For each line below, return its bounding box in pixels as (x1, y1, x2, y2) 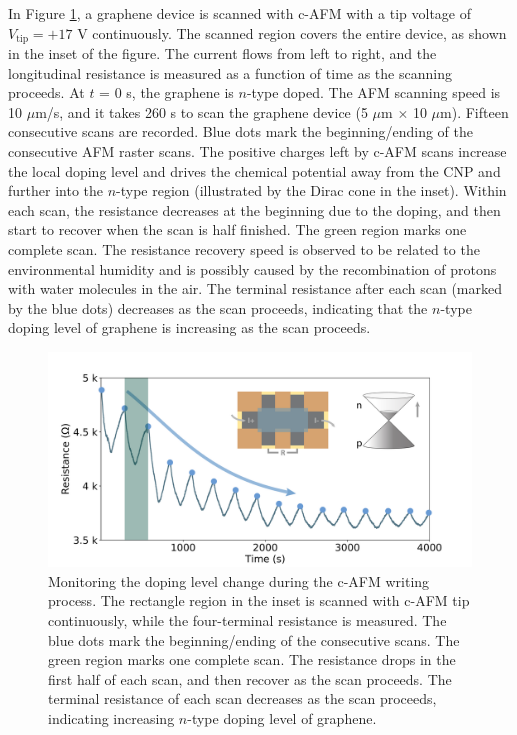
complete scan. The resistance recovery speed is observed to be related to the (8, 238, 480, 259)
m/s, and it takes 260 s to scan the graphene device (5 (35, 101, 368, 122)
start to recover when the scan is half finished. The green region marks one (8, 219, 467, 240)
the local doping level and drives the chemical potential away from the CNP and (8, 160, 501, 181)
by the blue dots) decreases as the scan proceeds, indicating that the (8, 297, 428, 318)
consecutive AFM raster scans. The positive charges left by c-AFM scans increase (8, 141, 507, 162)
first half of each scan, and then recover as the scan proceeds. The (48, 668, 452, 689)
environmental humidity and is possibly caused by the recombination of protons (8, 258, 497, 279)
